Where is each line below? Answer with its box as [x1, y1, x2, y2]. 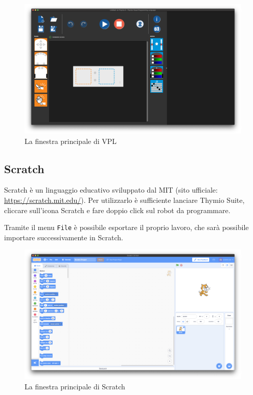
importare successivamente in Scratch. [4, 232, 123, 242]
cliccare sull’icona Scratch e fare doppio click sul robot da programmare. [4, 204, 231, 215]
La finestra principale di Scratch [25, 381, 125, 391]
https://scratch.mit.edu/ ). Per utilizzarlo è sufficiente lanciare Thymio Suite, [4, 194, 245, 205]
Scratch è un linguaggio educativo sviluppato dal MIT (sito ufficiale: [4, 184, 218, 195]
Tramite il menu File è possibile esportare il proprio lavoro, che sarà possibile [4, 222, 249, 233]
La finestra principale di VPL [25, 135, 117, 146]
